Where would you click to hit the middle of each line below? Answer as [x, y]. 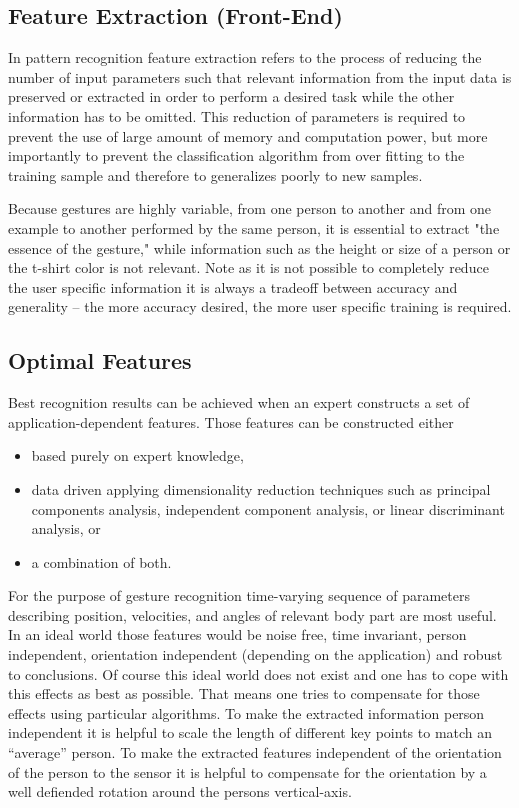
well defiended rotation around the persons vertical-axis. [180, 791]
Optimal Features [100, 360]
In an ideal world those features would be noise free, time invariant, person [237, 634]
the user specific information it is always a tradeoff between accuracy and [233, 286]
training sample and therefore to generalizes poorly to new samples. [215, 174]
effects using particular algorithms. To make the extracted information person [246, 712]
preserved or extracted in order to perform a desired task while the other [231, 96]
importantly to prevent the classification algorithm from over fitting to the [236, 155]
